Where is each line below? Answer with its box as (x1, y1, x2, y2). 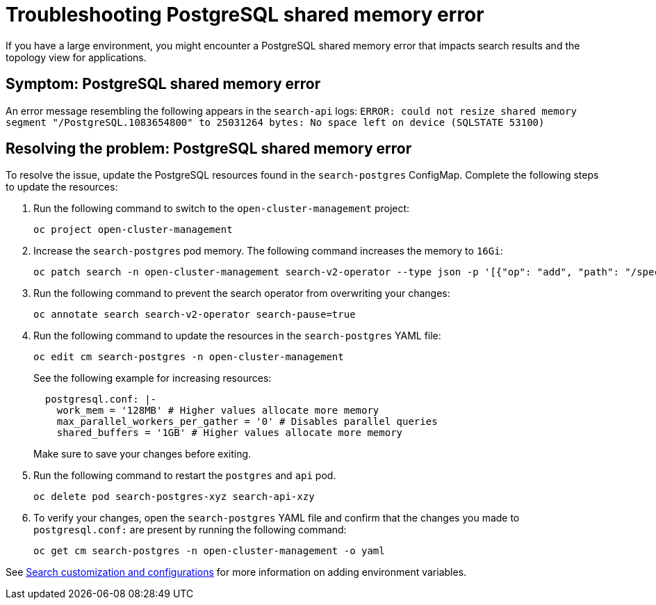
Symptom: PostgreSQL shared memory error (6, 75, 321, 93)
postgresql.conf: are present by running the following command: (33, 524, 347, 536)
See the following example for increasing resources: (33, 372, 272, 385)
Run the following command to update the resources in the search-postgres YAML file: (33, 330, 441, 342)
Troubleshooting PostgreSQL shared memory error (6, 3, 484, 26)
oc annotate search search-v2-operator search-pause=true (33, 309, 356, 321)
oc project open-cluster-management (33, 224, 233, 236)
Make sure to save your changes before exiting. (33, 448, 252, 460)
